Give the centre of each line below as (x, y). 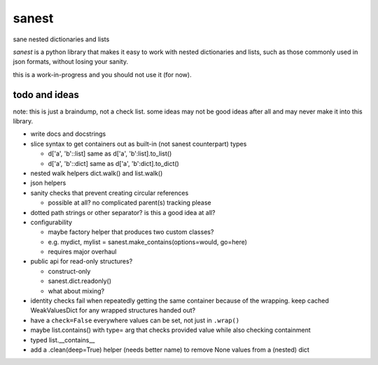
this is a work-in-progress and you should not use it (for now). (102, 74)
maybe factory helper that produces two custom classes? (131, 232)
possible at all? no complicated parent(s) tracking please (129, 202)
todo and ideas (46, 95)
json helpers (48, 183)
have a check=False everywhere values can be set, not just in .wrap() (135, 320)
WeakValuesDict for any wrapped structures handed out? (113, 310)
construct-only (69, 271)
